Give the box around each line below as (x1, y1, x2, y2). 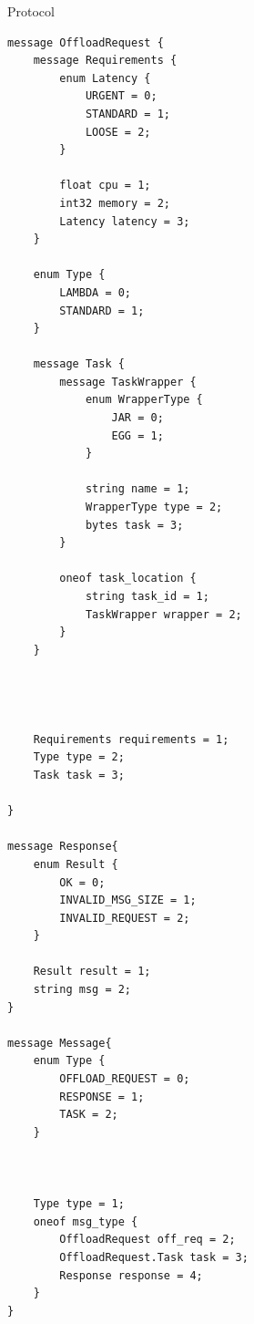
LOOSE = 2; (85, 125, 151, 139)
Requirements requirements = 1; (33, 732, 229, 746)
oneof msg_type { (33, 1215, 138, 1228)
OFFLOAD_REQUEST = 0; (59, 1072, 190, 1086)
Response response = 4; (59, 1268, 203, 1282)
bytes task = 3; (85, 518, 184, 532)
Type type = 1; (33, 1197, 125, 1211)
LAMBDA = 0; (59, 285, 132, 299)
